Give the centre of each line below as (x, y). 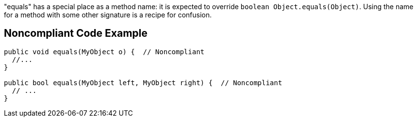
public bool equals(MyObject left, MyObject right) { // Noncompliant (143, 83)
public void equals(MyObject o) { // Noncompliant (104, 52)
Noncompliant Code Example (76, 33)
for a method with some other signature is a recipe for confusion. (108, 15)
